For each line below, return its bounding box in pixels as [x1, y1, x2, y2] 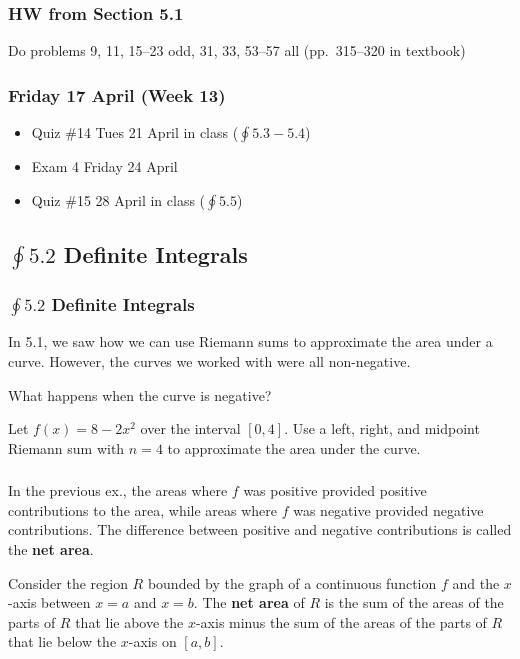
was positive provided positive [243, 480, 427, 501]
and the [452, 572, 500, 593]
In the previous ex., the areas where [8, 480, 228, 501]
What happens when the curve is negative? [8, 384, 272, 405]
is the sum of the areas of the [324, 592, 504, 613]
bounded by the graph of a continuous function [147, 572, 437, 593]
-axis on [128, 631, 177, 652]
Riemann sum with [8, 437, 125, 458]
